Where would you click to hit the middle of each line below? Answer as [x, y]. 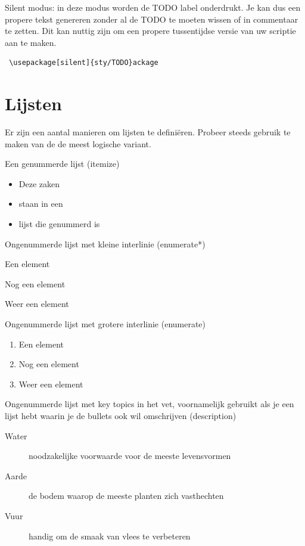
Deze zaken [39, 183]
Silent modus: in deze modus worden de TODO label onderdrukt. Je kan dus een [153, 7]
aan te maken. [31, 42]
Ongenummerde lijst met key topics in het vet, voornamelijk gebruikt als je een [150, 404]
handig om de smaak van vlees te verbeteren [110, 536]
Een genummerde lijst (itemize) [62, 164]
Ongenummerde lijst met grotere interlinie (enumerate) [105, 324]
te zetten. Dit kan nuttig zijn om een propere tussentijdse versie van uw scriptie [150, 31]
